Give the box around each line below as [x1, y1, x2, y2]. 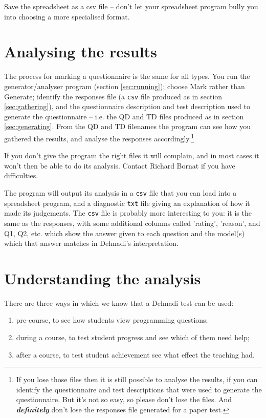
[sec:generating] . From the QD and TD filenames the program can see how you [4, 121, 251, 132]
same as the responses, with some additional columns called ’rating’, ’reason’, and [4, 217, 260, 228]
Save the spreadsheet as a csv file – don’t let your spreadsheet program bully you [4, 1, 258, 11]
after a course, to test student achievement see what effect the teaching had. [16, 349, 255, 360]
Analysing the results [4, 41, 157, 62]
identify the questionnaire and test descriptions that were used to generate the [16, 384, 262, 394]
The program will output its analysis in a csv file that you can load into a [4, 187, 237, 198]
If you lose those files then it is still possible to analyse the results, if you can [16, 374, 258, 385]
